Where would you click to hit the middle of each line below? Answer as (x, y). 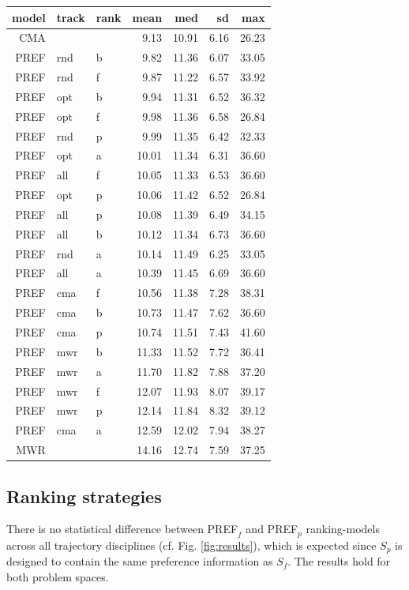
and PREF (272, 529)
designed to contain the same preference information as (140, 561)
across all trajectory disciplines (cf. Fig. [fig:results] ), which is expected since (191, 545)
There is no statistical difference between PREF (122, 529)
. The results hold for (339, 561)
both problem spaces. (58, 576)
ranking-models (343, 529)
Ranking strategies (84, 496)
